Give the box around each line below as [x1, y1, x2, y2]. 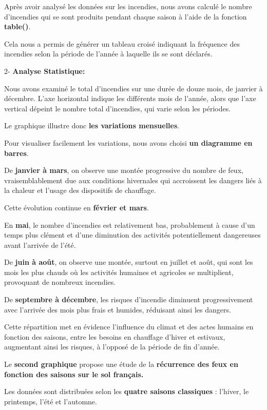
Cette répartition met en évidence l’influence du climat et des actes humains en [4, 321, 254, 332]
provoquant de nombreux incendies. [4, 277, 116, 287]
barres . [4, 147, 29, 158]
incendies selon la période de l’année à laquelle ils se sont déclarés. [4, 48, 213, 59]
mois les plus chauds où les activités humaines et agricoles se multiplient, [4, 266, 234, 277]
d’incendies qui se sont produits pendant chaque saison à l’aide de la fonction [4, 11, 247, 22]
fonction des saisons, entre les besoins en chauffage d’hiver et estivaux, [4, 331, 225, 342]
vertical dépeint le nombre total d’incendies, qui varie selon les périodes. [4, 103, 231, 113]
